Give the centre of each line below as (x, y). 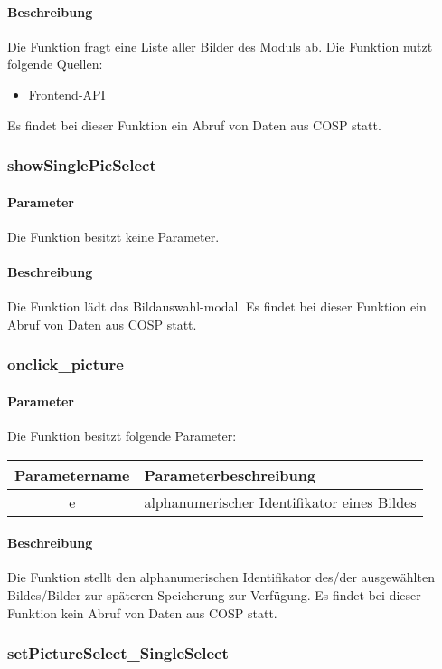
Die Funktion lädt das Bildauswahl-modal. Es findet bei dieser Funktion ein (217, 306)
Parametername (72, 474)
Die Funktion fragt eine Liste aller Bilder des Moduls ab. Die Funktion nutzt (220, 46)
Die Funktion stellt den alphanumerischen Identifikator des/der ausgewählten (221, 577)
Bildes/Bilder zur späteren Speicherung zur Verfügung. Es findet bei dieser (214, 595)
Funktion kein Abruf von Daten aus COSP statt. (142, 612)
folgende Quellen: (55, 64)
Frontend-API (67, 94)
